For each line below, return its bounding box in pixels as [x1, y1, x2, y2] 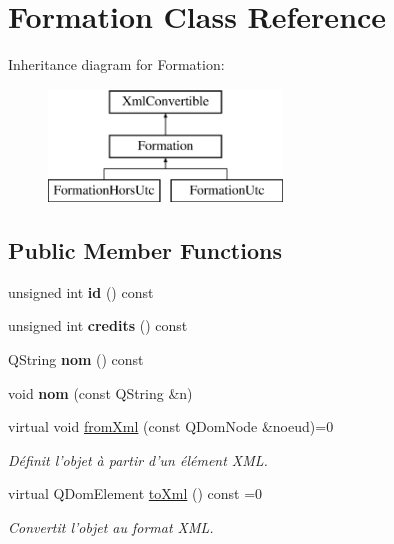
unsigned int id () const [8, 281, 154, 302]
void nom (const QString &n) [8, 382, 193, 403]
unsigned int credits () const [8, 315, 188, 336]
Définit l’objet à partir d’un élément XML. [8, 449, 268, 470]
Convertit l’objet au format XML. [8, 517, 214, 538]
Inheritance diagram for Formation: [8, 54, 225, 75]
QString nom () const [8, 349, 144, 370]
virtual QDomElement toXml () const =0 [8, 483, 263, 504]
